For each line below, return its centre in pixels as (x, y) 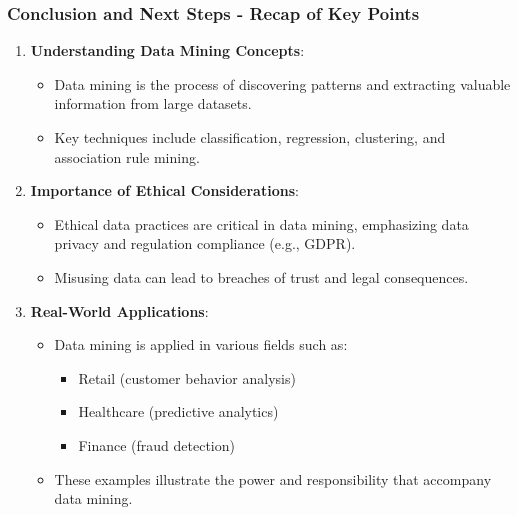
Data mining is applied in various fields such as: (201, 344)
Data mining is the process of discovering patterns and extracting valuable (282, 83)
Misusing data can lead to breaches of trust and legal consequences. (261, 276)
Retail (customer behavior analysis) (187, 377)
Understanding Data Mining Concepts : (167, 50)
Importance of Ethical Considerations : (164, 190)
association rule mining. (127, 156)
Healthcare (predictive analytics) (178, 411)
